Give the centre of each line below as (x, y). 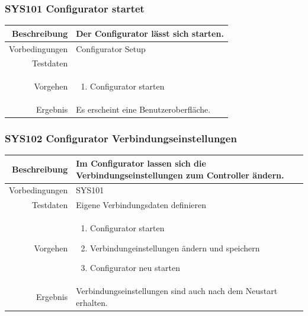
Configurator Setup (111, 48)
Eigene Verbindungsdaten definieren (141, 205)
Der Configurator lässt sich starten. (150, 33)
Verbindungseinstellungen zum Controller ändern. (180, 175)
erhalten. (92, 302)
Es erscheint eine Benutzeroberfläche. (143, 109)
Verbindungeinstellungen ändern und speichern (175, 248)
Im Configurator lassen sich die (141, 163)
